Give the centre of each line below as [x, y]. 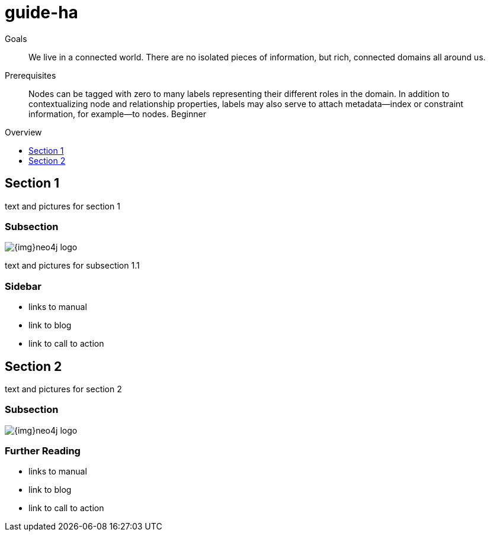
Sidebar [23, 286]
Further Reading [43, 451]
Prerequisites [31, 75]
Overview [23, 132]
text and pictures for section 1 [63, 206]
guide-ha [41, 12]
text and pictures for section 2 [63, 389]
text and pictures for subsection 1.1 [72, 266]
